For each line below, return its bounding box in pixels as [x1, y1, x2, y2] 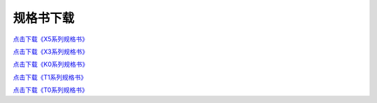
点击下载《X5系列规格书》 [13, 35, 89, 43]
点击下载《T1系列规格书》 [13, 73, 87, 81]
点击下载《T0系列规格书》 [13, 86, 89, 94]
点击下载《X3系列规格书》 [13, 47, 89, 56]
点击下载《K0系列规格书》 [13, 60, 89, 69]
